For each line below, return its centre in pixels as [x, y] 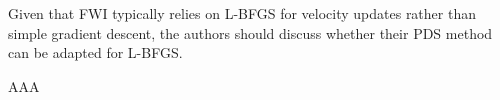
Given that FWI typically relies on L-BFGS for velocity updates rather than [242, 13]
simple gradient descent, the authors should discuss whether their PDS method [250, 32]
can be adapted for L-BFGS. [95, 52]
